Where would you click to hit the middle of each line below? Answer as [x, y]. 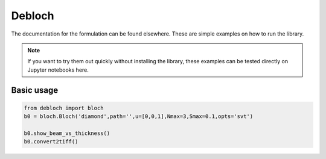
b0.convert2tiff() [51, 142]
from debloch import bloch [64, 108]
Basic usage [35, 90]
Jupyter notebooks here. [58, 70]
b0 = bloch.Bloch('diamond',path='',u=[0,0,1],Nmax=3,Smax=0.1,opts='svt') [139, 117]
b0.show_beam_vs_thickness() [67, 133]
